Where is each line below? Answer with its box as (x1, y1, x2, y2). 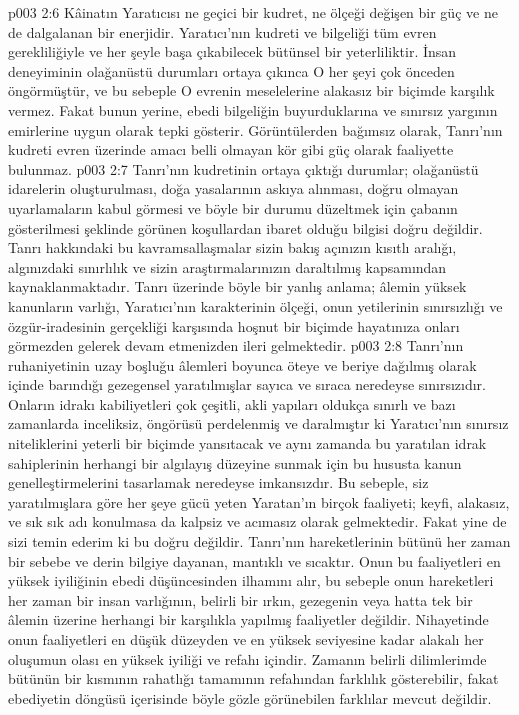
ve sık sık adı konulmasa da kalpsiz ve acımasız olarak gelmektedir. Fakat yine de (8, 511, 507, 532)
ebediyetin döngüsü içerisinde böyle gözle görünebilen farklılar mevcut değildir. (8, 687, 492, 708)
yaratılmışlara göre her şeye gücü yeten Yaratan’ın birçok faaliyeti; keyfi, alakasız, (8, 491, 510, 512)
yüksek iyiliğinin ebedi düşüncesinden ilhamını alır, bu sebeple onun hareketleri (8, 570, 494, 591)
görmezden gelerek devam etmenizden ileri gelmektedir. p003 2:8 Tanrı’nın (8, 335, 464, 356)
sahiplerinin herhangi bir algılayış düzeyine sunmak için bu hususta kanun (8, 452, 462, 473)
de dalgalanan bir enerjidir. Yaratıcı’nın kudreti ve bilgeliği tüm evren (8, 21, 437, 42)
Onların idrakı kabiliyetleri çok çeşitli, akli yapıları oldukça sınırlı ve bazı (8, 393, 456, 414)
